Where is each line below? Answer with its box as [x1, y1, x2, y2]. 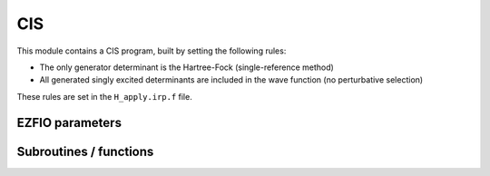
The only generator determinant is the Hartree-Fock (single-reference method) [39, 62, 335, 73]
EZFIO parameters [16, 114, 122, 131]
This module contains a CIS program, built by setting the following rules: [16, 45, 287, 56]
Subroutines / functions [16, 143, 154, 159]
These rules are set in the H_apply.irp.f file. [16, 91, 192, 102]
